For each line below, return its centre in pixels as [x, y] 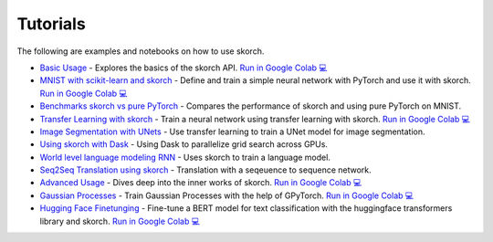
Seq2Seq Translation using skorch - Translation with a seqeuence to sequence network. [205, 170]
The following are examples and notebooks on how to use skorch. [141, 51]
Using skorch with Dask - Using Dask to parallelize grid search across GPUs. [184, 144]
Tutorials [51, 24]
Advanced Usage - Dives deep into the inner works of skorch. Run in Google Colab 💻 [201, 183]
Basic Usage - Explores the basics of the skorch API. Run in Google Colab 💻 [184, 68]
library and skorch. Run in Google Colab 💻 [120, 221]
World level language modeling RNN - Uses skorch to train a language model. [185, 157]
